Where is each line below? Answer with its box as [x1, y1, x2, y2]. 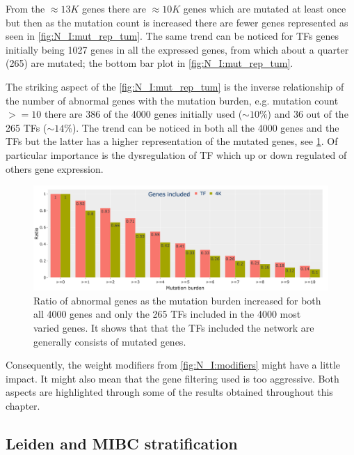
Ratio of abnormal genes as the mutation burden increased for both [33, 293, 321, 307]
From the [6, 1, 45, 15]
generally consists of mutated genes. [33, 334, 186, 348]
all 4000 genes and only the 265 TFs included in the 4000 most [33, 307, 301, 321]
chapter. [6, 399, 40, 412]
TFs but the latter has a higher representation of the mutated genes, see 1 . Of [6, 134, 338, 148]
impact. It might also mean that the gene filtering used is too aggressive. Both [6, 371, 339, 385]
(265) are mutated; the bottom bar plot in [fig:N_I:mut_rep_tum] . [6, 56, 293, 70]
